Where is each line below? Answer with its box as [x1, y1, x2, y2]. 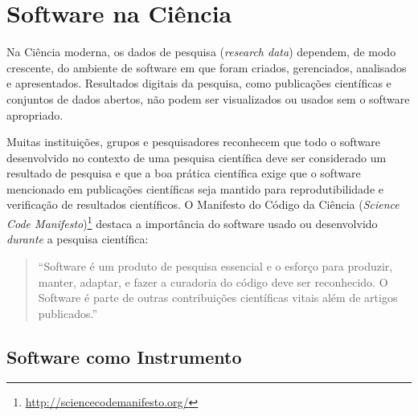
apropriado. [6, 106, 64, 123]
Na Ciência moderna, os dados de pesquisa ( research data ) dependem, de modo [6, 43, 396, 60]
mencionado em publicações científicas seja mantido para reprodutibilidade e [6, 180, 383, 197]
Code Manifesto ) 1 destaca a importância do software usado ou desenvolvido [6, 213, 378, 231]
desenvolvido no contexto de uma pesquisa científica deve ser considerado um [6, 149, 387, 165]
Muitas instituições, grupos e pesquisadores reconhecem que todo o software [6, 133, 381, 150]
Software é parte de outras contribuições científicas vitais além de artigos [38, 289, 398, 306]
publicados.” [38, 304, 98, 321]
